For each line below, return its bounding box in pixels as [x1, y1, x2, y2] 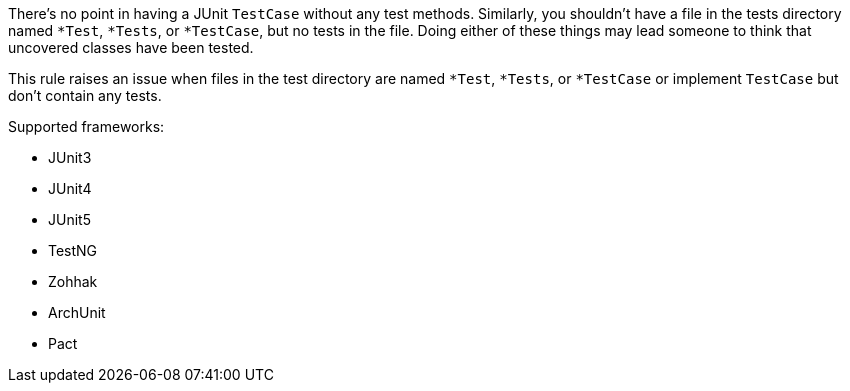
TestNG [48, 242, 98, 259]
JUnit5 [48, 211, 91, 228]
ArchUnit [48, 304, 106, 321]
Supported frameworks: [8, 118, 165, 135]
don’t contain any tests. [8, 87, 162, 104]
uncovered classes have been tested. [8, 39, 254, 56]
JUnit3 [48, 149, 92, 166]
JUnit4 [48, 180, 92, 197]
